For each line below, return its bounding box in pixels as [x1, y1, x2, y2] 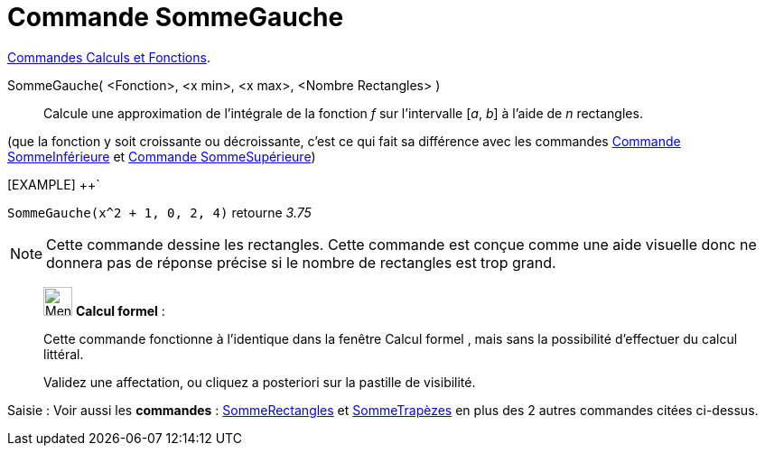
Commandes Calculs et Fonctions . [7, 49, 210, 65]
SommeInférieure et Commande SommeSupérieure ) [7, 148, 316, 164]
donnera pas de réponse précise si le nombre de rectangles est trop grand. [46, 253, 556, 272]
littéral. [43, 346, 84, 362]
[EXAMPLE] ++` [7, 176, 100, 192]
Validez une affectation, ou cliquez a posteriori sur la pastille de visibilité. [43, 374, 476, 390]
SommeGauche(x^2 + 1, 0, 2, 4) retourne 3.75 [7, 204, 312, 220]
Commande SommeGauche [7, 2, 344, 32]
